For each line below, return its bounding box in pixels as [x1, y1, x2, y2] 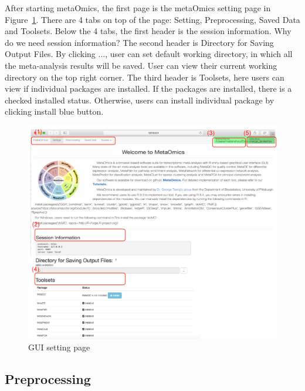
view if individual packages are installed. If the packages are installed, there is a [5, 82, 292, 95]
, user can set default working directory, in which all [105, 48, 293, 60]
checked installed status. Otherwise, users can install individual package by [5, 93, 274, 106]
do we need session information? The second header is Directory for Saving [5, 36, 274, 48]
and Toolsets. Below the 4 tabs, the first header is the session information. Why [5, 25, 292, 37]
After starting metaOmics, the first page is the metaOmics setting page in [5, 2, 271, 14]
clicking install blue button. [5, 105, 104, 118]
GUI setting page [28, 341, 90, 353]
